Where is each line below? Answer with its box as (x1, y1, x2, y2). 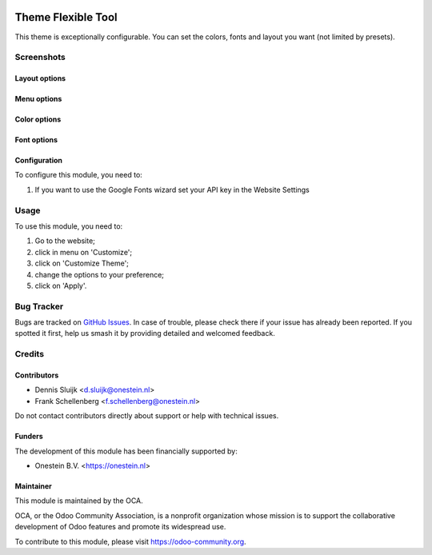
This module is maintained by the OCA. (14, 496, 143, 505)
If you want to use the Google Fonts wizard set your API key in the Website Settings (34, 185, 310, 194)
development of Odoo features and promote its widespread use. (14, 522, 226, 532)
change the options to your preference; (34, 270, 164, 279)
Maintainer (14, 481, 52, 491)
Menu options (14, 94, 62, 104)
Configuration (14, 156, 63, 166)
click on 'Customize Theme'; (34, 258, 130, 268)
